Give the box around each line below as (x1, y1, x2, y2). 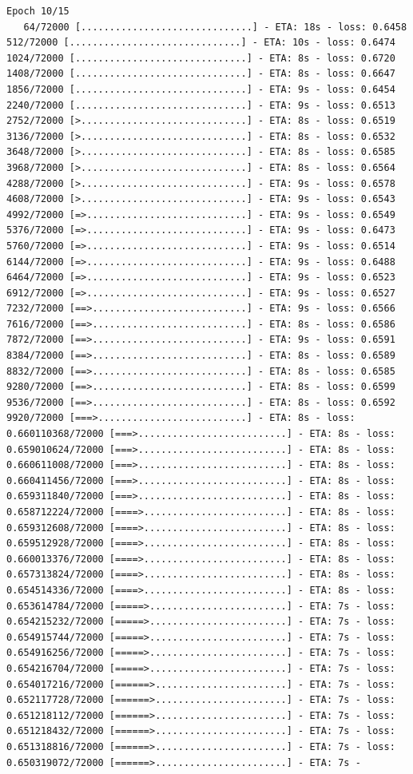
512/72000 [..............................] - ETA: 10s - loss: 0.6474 (6, 37, 395, 49)
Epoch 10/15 (6, 6, 69, 17)
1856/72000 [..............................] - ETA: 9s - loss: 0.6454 (6, 83, 395, 95)
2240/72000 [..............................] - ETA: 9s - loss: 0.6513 (6, 99, 395, 111)
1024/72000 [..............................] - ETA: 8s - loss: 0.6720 (6, 52, 395, 64)
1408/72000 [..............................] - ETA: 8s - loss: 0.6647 (6, 68, 395, 80)
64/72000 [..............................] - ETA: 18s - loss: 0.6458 (23, 21, 407, 33)
